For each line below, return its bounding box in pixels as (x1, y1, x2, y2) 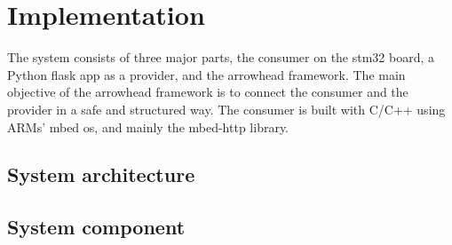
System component (7, 213, 186, 241)
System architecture (7, 161, 195, 188)
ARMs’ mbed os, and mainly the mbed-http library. (7, 117, 289, 136)
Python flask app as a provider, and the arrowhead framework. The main (7, 65, 406, 83)
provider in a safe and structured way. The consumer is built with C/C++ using (7, 99, 446, 118)
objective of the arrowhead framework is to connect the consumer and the (7, 83, 408, 101)
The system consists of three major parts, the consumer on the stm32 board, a (7, 48, 435, 67)
